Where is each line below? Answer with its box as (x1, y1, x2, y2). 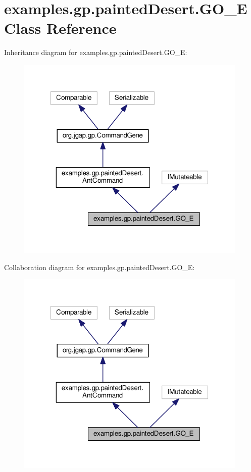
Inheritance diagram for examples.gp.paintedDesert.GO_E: (4, 47, 187, 58)
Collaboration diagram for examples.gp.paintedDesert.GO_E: (4, 261, 195, 272)
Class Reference (4, 18, 117, 38)
